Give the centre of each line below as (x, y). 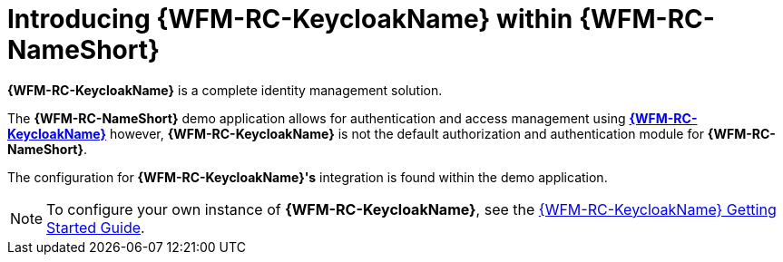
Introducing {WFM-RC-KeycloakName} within (290, 19)
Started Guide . (96, 227)
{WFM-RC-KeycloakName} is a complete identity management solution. (225, 90)
